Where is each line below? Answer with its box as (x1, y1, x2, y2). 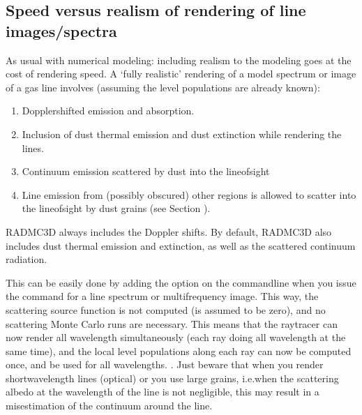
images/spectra (6, 20, 117, 41)
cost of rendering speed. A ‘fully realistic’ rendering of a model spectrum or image (6, 66, 356, 81)
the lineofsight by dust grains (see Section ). (22, 201, 211, 216)
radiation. (6, 252, 47, 266)
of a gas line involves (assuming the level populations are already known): (6, 80, 320, 94)
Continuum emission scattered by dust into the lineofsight (22, 164, 270, 179)
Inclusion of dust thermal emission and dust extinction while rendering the (22, 126, 342, 141)
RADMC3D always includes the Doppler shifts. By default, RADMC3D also (6, 224, 332, 239)
